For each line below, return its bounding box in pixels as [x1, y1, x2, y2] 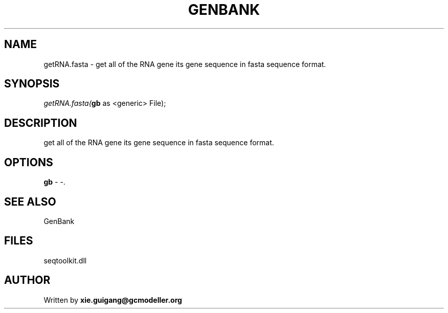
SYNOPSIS [4, 77, 60, 91]
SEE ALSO [4, 195, 56, 208]
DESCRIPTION [4, 116, 77, 129]
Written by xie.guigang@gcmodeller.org [43, 295, 182, 304]
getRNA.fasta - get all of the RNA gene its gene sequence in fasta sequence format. [43, 59, 326, 69]
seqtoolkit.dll [43, 256, 87, 265]
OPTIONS [4, 155, 53, 169]
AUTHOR [4, 274, 51, 287]
